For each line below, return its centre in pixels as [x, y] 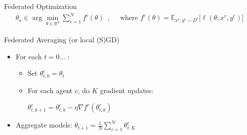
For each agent [50, 90]
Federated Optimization [40, 6]
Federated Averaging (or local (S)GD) [62, 39]
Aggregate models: [44, 125]
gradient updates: [127, 90]
